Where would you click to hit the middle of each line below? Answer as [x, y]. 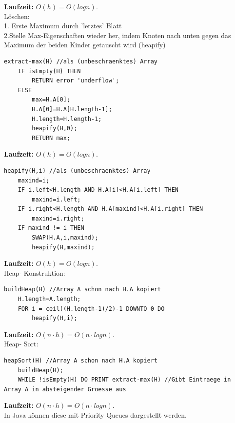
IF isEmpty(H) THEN [49, 71]
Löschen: [17, 16]
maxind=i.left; [56, 199]
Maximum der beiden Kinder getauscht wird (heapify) [85, 45]
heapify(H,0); [55, 129]
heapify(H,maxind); [63, 247]
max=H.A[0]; [51, 100]
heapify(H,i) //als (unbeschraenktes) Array [77, 171]
